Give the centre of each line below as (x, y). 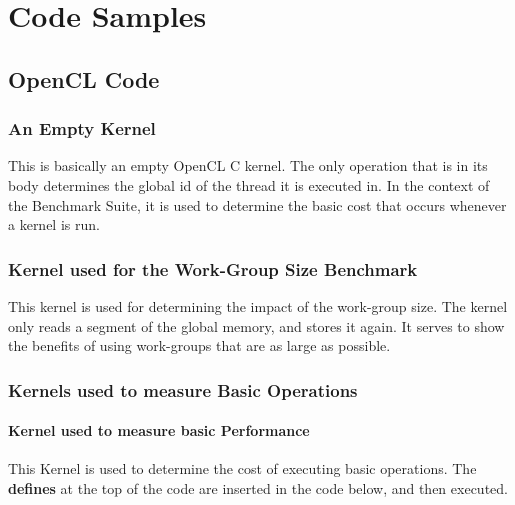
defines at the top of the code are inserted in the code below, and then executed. (258, 487)
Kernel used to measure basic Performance (159, 430)
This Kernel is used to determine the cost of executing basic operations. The (242, 468)
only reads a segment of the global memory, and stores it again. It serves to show (256, 325)
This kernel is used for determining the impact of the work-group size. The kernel (258, 305)
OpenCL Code (84, 78)
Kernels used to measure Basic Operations (183, 389)
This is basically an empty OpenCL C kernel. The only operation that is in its (248, 165)
